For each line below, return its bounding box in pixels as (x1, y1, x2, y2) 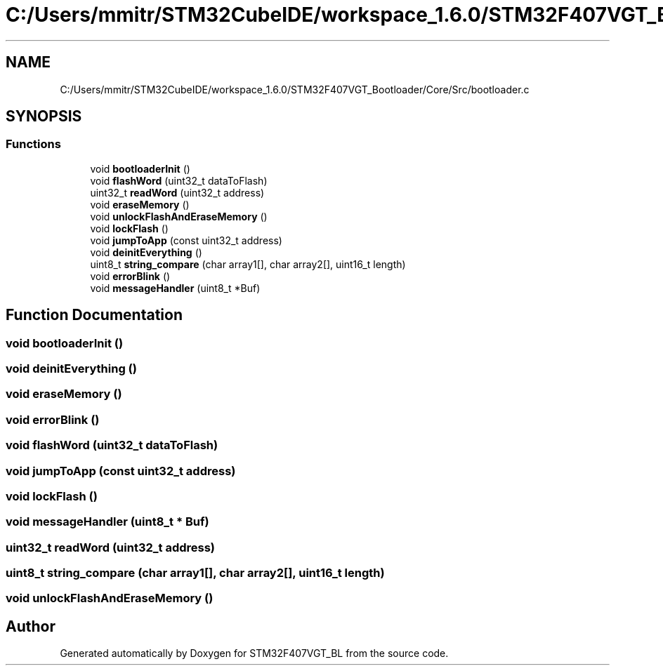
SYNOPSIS (6, 107, 82, 126)
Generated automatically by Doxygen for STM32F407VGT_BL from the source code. (60, 647, 449, 660)
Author (6, 617, 55, 635)
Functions (6, 137, 61, 152)
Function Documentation (6, 306, 183, 324)
